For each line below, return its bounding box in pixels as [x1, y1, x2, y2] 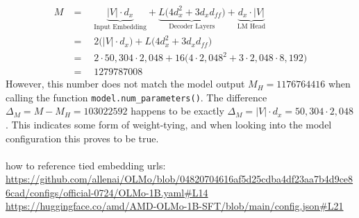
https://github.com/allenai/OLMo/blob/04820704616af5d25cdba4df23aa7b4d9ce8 [6, 171, 353, 186]
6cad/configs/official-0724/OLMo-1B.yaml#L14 [6, 185, 208, 199]
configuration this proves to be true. [6, 131, 159, 145]
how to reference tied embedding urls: [6, 158, 166, 172]
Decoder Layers [169, 23, 215, 31]
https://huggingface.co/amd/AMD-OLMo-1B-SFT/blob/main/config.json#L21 [6, 199, 344, 213]
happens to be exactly [131, 103, 224, 118]
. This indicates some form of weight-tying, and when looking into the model [6, 117, 332, 131]
